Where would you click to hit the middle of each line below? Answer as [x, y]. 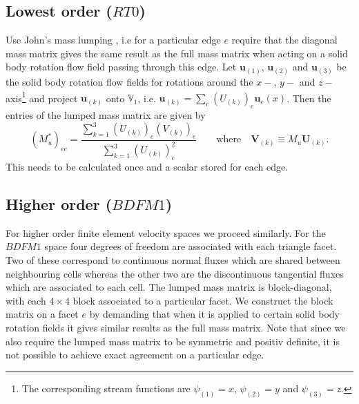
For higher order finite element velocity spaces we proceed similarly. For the [166, 232]
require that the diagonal [284, 40]
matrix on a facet [42, 314]
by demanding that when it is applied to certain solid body [214, 314]
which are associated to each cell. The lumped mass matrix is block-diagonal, [169, 287]
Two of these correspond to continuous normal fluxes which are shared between [173, 260]
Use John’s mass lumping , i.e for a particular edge [113, 40]
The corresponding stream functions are [106, 388]
